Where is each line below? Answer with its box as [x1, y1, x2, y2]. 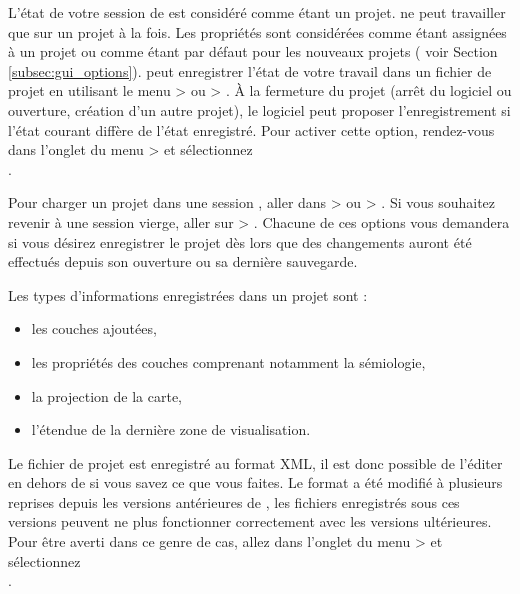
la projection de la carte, [31, 385, 182, 406]
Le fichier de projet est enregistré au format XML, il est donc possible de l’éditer [8, 452, 503, 473]
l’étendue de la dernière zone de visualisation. [31, 419, 311, 440]
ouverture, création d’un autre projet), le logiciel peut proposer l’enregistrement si [8, 99, 511, 120]
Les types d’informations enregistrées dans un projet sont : [8, 284, 368, 305]
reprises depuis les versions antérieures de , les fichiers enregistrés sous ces [8, 491, 460, 512]
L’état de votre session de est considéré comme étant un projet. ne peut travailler [8, 2, 506, 22]
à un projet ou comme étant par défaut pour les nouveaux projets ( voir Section [8, 41, 498, 62]
